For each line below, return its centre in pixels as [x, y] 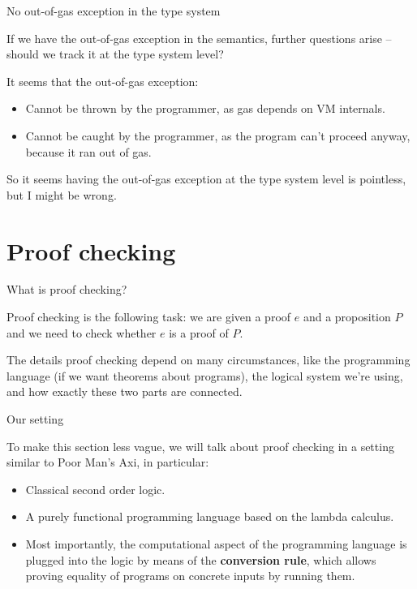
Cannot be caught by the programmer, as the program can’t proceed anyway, [218, 135]
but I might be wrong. [62, 194]
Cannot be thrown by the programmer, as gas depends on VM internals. [205, 108]
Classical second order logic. [95, 489]
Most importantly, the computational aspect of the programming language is [216, 544]
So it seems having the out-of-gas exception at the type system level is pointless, [206, 179]
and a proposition [347, 317]
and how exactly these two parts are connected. [125, 391]
